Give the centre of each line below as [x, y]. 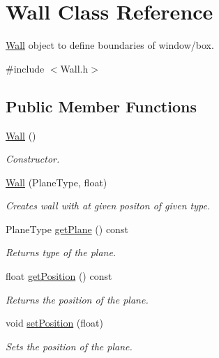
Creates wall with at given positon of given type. [108, 206]
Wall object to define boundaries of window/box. [110, 45]
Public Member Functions [101, 106]
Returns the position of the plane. [77, 299]
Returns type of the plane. [61, 252]
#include [25, 68]
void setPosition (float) [54, 323]
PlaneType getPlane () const [67, 229]
